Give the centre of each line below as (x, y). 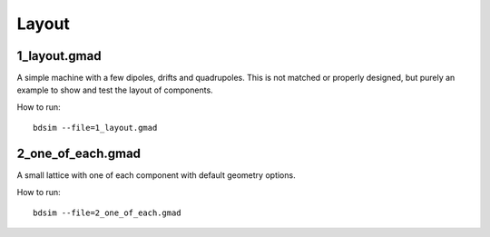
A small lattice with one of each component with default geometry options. (156, 175)
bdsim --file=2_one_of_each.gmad (107, 212)
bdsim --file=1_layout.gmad (95, 128)
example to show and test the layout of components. (115, 90)
